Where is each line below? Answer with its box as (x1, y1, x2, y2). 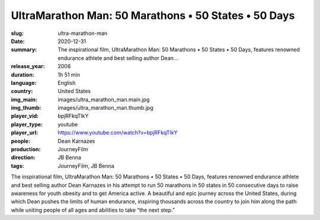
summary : (11, 46, 37, 53)
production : (11, 146, 41, 153)
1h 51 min (57, 71, 80, 78)
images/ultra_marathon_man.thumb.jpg (57, 104, 153, 111)
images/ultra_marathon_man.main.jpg (57, 95, 150, 103)
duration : (11, 71, 35, 78)
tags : (11, 162, 24, 169)
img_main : (11, 95, 38, 103)
